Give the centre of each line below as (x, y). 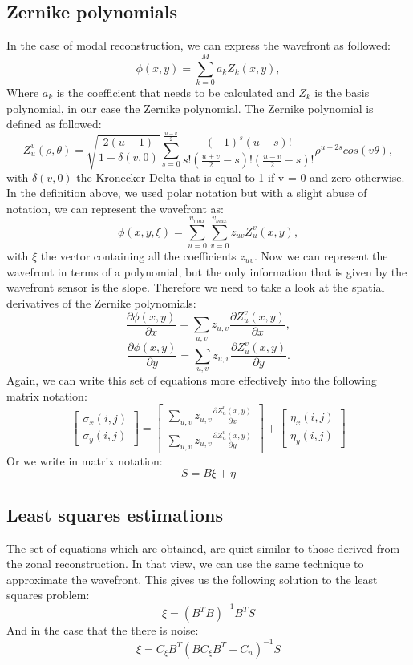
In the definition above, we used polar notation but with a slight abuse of (187, 193)
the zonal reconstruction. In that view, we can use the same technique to (185, 564)
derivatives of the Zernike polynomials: (101, 302)
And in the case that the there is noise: (103, 630)
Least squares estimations (115, 514)
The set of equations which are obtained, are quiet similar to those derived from (203, 548)
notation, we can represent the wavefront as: (115, 208)
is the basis (342, 92)
